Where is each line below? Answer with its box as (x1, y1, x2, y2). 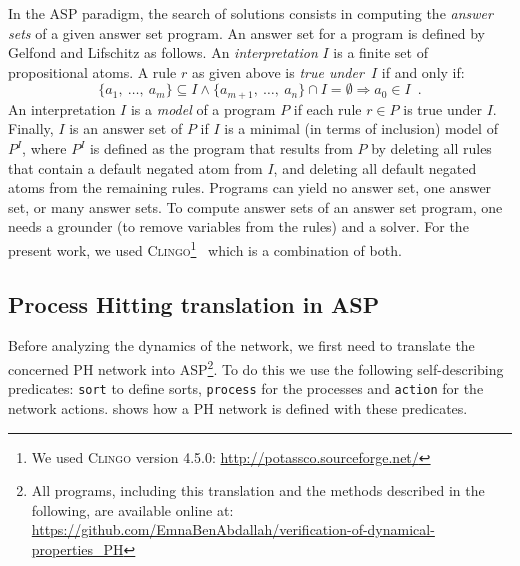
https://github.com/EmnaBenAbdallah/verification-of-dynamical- (31, 519, 435, 540)
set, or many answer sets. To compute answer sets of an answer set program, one (8, 196, 503, 217)
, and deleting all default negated (273, 157, 477, 178)
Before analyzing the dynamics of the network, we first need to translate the (8, 335, 475, 356)
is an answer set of (69, 118, 183, 139)
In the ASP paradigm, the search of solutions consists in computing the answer (8, 3, 493, 23)
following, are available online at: (31, 499, 234, 520)
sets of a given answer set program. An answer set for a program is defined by (8, 22, 485, 43)
